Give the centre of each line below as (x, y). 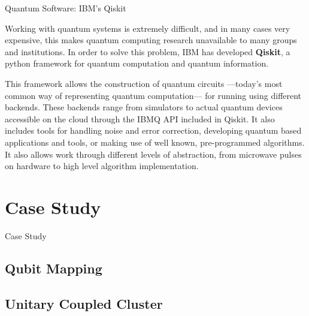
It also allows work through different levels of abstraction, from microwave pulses (153, 154)
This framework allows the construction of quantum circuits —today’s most (144, 83)
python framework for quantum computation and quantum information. (137, 63)
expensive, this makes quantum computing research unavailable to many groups (151, 40)
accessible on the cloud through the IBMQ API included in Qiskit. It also (140, 118)
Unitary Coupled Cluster (84, 303)
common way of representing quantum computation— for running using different (153, 95)
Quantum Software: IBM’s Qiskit (66, 8)
